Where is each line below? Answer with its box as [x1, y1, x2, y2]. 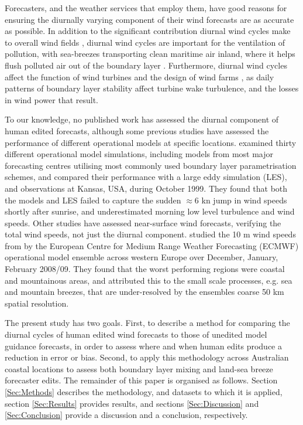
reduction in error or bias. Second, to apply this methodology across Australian [5, 351, 289, 363]
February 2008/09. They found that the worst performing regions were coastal [5, 263, 285, 275]
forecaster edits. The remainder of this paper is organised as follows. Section [5, 374, 278, 386]
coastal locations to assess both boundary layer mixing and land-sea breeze [5, 362, 273, 375]
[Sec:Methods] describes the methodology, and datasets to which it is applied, [5, 386, 283, 397]
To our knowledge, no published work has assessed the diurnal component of [5, 113, 279, 125]
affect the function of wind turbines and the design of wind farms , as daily [5, 70, 274, 83]
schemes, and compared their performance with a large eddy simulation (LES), [5, 171, 287, 183]
